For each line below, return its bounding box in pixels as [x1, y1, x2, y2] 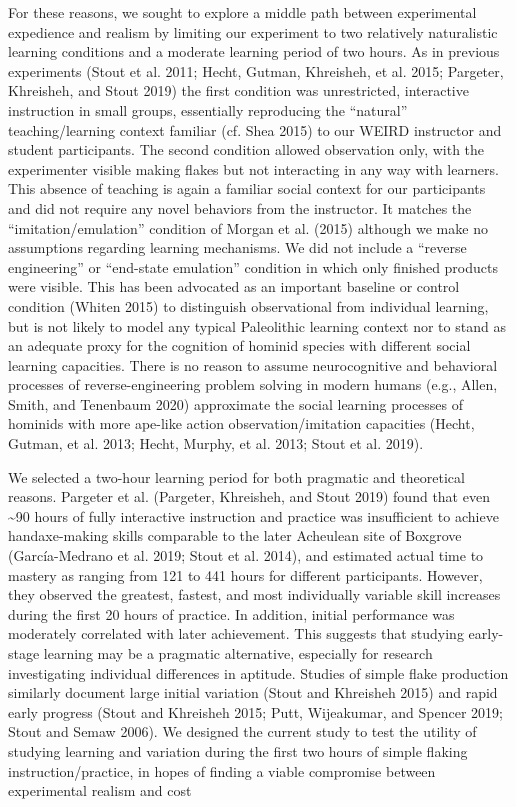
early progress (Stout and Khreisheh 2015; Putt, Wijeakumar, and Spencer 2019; [8, 701, 503, 722]
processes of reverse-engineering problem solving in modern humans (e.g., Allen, [8, 374, 498, 395]
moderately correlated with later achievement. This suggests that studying [8, 623, 464, 644]
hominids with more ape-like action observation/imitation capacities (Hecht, [8, 413, 475, 434]
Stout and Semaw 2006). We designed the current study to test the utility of [8, 721, 477, 742]
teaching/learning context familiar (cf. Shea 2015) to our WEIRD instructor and [8, 119, 502, 140]
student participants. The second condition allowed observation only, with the [8, 139, 485, 160]
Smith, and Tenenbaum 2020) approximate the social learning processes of [8, 393, 464, 414]
